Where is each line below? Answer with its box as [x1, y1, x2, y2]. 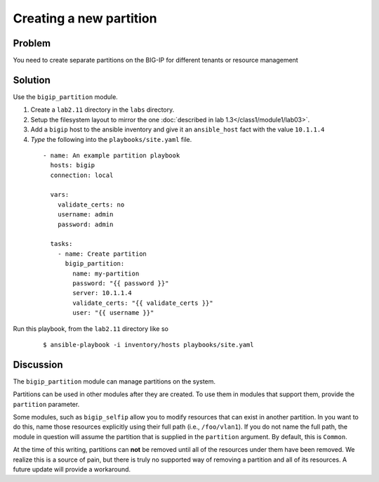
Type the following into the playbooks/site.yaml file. [30, 135, 192, 143]
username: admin [57, 211, 114, 219]
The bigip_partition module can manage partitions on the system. [13, 377, 216, 386]
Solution [13, 74, 51, 86]
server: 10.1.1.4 [72, 289, 133, 297]
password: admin [57, 220, 114, 228]
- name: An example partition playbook [43, 151, 180, 159]
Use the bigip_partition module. [13, 92, 119, 101]
